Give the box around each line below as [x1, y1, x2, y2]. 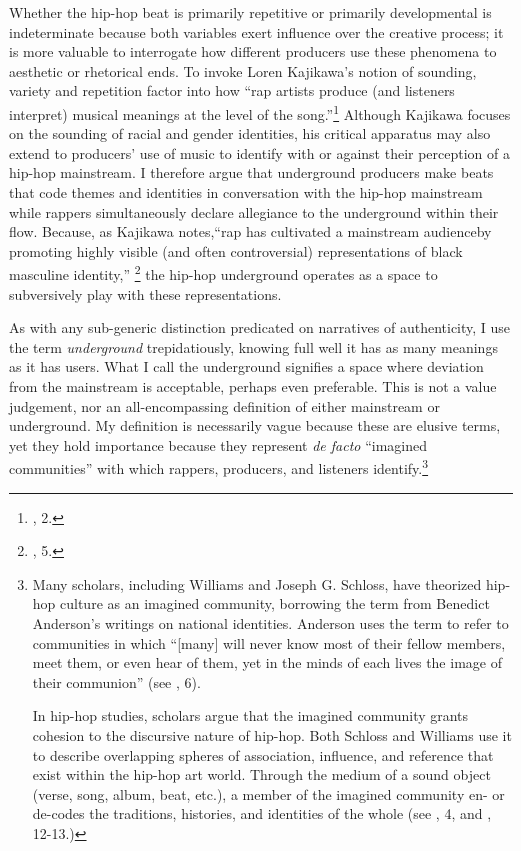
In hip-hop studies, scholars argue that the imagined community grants [32, 705, 469, 726]
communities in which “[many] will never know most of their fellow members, [32, 632, 506, 653]
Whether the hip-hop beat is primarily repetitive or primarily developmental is [9, 2, 492, 22]
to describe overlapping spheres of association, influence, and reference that [32, 744, 494, 765]
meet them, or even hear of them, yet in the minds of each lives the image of [32, 652, 502, 673]
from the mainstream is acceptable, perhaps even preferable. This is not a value [9, 376, 497, 396]
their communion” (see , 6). [32, 671, 201, 692]
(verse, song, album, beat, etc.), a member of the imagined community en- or [32, 783, 505, 804]
